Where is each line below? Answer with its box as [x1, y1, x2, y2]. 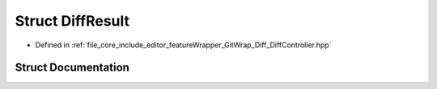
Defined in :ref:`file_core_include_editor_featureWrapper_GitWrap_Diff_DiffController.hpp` [35, 40, 332, 50]
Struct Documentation [15, 61, 129, 75]
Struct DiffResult [15, 12, 129, 30]
